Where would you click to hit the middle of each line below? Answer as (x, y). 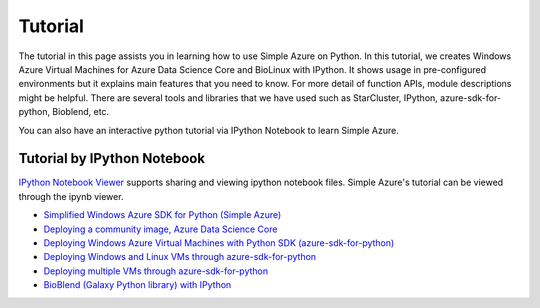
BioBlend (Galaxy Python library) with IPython (137, 285)
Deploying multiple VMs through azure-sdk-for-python (156, 271)
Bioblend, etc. (80, 112)
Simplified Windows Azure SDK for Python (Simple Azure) (162, 215)
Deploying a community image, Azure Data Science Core (160, 229)
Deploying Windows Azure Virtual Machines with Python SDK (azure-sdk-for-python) (219, 242)
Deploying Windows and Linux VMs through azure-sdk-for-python (180, 257)
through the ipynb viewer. (71, 196)
